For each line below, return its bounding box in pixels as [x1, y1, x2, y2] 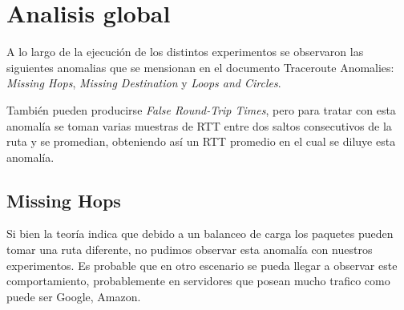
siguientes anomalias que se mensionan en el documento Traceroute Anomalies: [6, 58, 394, 75]
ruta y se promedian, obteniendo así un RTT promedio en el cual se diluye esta [6, 133, 396, 150]
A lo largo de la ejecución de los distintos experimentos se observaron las [6, 43, 364, 60]
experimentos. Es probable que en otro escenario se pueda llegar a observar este [6, 256, 398, 273]
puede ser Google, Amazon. [6, 288, 141, 304]
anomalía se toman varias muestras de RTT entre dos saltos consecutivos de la [6, 117, 392, 134]
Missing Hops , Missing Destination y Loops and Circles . [6, 74, 281, 91]
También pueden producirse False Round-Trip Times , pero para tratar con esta [6, 101, 396, 118]
